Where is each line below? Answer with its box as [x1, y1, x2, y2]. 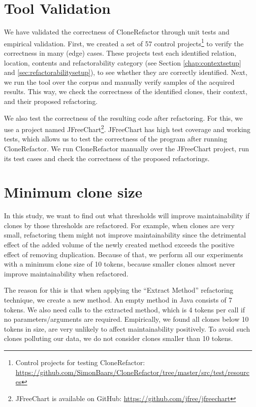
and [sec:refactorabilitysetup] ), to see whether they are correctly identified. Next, [4, 67, 248, 77]
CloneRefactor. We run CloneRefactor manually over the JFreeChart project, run [4, 143, 249, 153]
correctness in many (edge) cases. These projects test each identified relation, [4, 47, 236, 58]
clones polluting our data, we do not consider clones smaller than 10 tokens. [4, 333, 233, 343]
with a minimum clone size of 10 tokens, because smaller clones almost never [4, 259, 235, 269]
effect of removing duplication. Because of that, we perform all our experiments [4, 249, 243, 259]
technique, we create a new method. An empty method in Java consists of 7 [4, 295, 232, 305]
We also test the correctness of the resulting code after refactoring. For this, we [4, 112, 243, 123]
